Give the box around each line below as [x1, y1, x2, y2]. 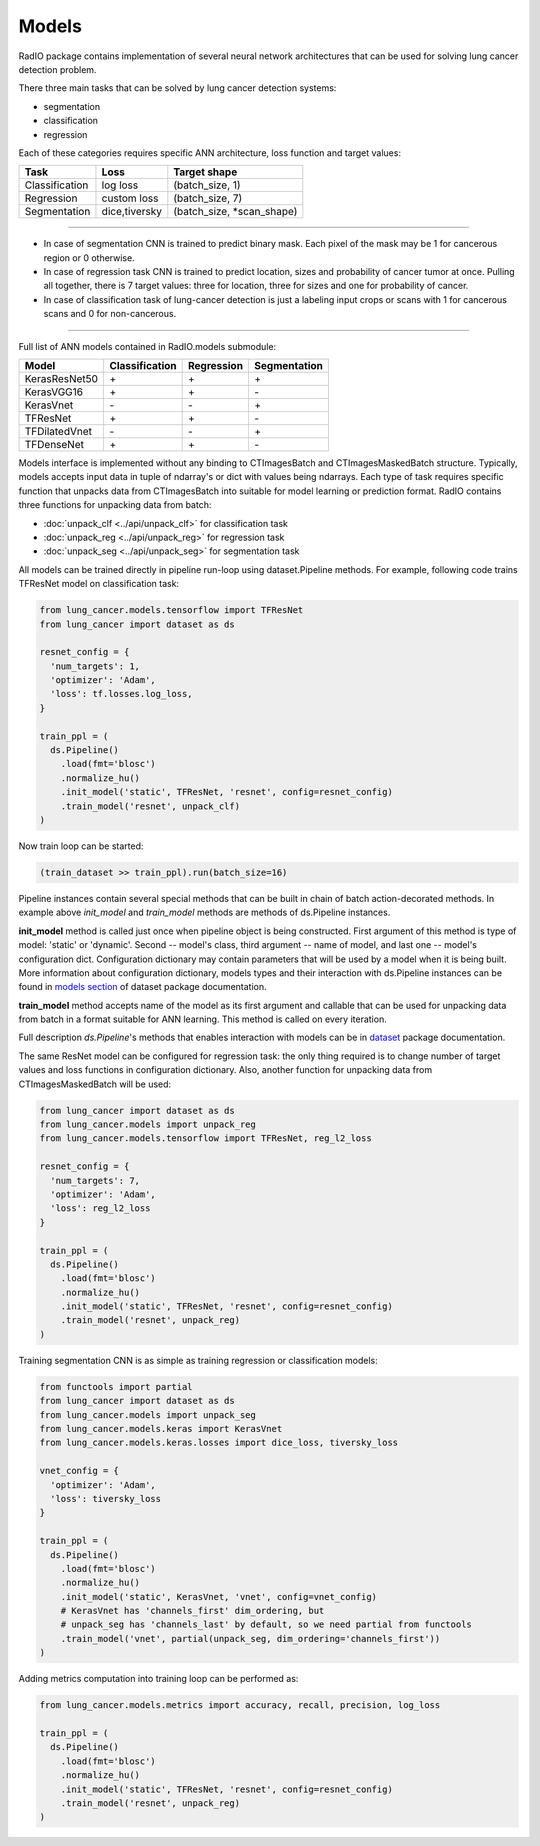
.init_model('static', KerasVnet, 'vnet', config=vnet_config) [60, 1591, 378, 1602]
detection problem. [18, 63, 97, 75]
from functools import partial [39, 1381, 194, 1392]
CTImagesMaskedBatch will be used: [18, 1078, 172, 1090]
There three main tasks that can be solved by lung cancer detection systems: [18, 82, 337, 94]
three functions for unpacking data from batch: [18, 499, 212, 511]
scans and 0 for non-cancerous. [43, 308, 177, 320]
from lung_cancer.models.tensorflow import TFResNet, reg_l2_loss [39, 1133, 372, 1144]
